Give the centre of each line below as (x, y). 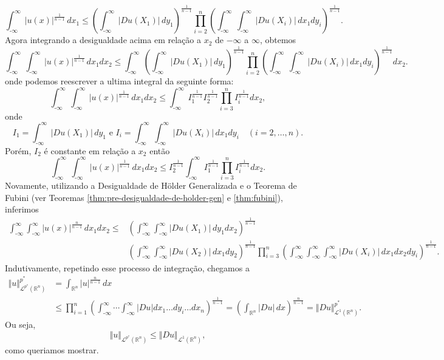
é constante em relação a (90, 150)
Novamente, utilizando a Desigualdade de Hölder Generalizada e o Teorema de (151, 185)
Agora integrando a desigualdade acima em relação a (103, 40)
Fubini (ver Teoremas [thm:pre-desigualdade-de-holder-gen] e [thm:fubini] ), (144, 197)
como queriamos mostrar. (52, 349)
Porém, (18, 150)
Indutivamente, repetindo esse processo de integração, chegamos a (127, 267)
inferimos (22, 209)
